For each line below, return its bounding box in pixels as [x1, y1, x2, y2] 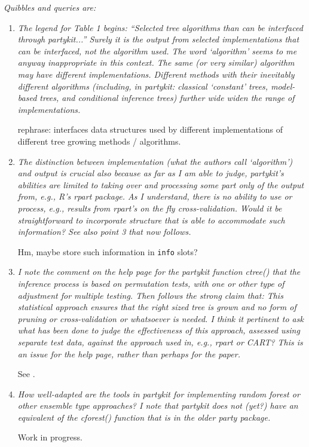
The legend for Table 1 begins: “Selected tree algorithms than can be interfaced [17, 21, 303, 33]
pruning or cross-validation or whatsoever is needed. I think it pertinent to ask [17, 312, 304, 324]
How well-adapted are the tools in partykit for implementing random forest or [17, 387, 300, 400]
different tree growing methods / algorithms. [17, 134, 181, 147]
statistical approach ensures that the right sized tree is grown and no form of [17, 301, 296, 313]
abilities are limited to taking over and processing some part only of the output [17, 178, 304, 191]
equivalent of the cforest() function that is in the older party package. [17, 411, 271, 423]
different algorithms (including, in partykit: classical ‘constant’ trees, [17, 79, 268, 92]
